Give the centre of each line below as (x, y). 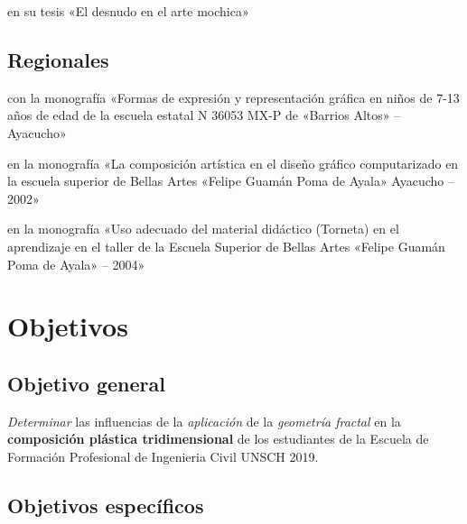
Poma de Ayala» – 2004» (76, 264)
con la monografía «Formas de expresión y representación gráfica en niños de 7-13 (233, 97)
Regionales (58, 59)
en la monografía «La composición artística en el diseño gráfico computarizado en (233, 163)
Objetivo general (86, 383)
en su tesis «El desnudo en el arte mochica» (128, 11)
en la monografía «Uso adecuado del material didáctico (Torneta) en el (203, 229)
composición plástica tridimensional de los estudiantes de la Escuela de (218, 439)
